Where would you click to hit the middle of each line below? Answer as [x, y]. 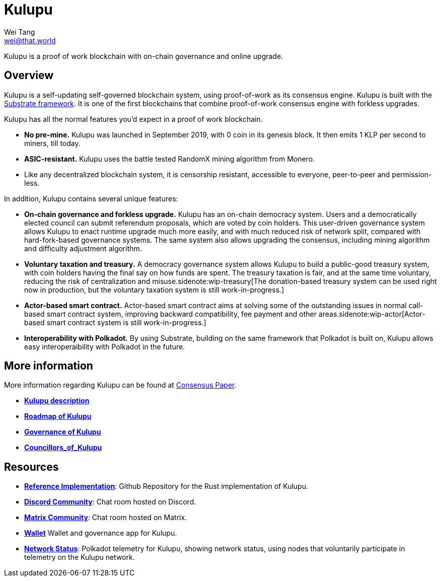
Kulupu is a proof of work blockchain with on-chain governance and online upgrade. [144, 56]
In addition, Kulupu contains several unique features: [91, 198]
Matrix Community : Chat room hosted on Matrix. [106, 518]
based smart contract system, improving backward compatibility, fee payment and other [170, 314]
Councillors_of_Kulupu [63, 448]
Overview [29, 76]
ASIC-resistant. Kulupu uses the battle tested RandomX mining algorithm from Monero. [170, 159]
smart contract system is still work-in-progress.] [126, 322]
